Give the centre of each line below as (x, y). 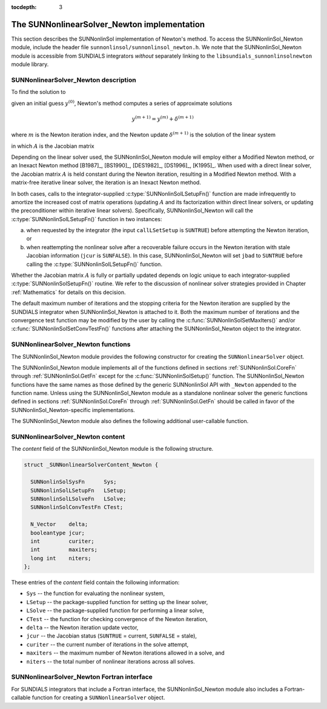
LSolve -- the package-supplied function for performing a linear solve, (115, 611)
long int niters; (61, 558)
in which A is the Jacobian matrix (53, 146)
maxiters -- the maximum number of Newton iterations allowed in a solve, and (126, 653)
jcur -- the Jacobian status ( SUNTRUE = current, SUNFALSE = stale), (111, 636)
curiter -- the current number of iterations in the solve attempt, (107, 644)
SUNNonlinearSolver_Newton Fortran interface (82, 677)
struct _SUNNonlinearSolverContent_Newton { (91, 465)
